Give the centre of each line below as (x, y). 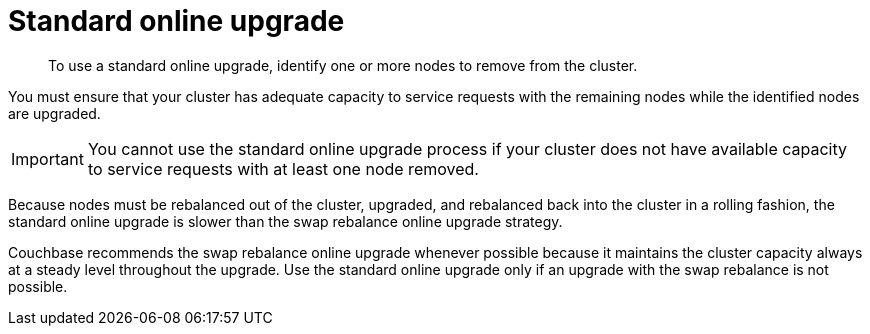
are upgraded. (54, 113)
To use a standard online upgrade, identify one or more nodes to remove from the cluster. (343, 65)
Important (47, 158)
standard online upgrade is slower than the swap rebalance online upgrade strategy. (285, 221)
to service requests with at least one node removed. (283, 168)
